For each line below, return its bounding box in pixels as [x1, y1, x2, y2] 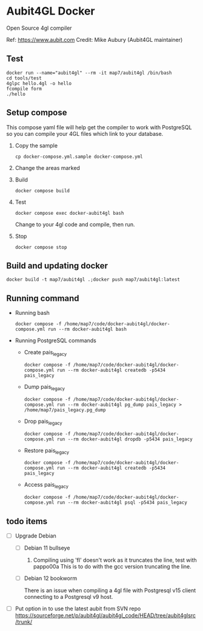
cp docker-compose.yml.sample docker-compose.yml [15, 154, 144, 160]
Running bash [15, 309, 50, 317]
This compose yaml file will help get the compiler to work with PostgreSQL [6, 123, 192, 131]
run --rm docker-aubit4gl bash [47, 326, 127, 332]
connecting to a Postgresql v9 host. [24, 593, 113, 601]
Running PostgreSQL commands [15, 337, 97, 344]
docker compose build [15, 187, 70, 194]
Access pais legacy [24, 481, 68, 490]
